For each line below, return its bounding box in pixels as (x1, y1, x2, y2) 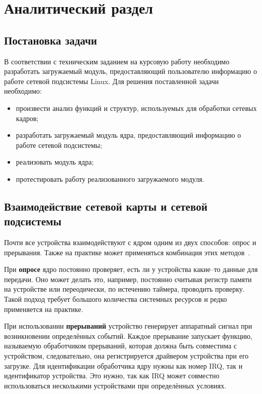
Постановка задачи (4, 32, 97, 48)
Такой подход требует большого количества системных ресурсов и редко (4, 294, 227, 304)
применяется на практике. (4, 303, 83, 314)
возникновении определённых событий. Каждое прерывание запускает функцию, (4, 330, 252, 341)
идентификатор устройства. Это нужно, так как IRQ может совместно (4, 370, 220, 381)
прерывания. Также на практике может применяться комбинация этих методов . (4, 247, 250, 257)
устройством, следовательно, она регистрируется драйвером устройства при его (4, 350, 249, 361)
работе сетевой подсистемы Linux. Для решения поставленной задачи (4, 75, 219, 86)
